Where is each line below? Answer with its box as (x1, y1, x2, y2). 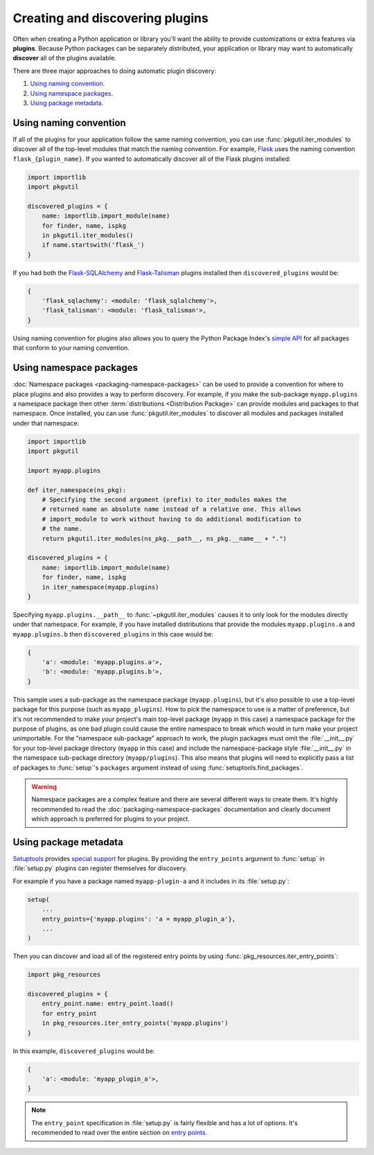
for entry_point (42, 1009, 97, 1017)
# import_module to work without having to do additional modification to (42, 515, 301, 523)
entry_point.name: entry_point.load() (42, 1000, 174, 1008)
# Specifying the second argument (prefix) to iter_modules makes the (42, 496, 287, 503)
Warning (31, 782, 57, 790)
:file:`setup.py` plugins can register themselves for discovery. (12, 864, 188, 873)
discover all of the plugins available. (12, 54, 117, 62)
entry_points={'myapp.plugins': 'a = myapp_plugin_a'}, (42, 915, 236, 923)
